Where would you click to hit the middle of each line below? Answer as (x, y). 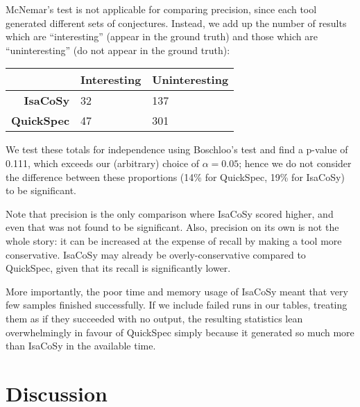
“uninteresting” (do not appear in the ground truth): (118, 50)
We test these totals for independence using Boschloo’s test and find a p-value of (177, 149)
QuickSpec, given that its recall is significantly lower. (118, 268)
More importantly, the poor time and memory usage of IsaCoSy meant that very (177, 291)
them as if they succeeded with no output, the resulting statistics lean (154, 318)
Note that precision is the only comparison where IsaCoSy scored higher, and (170, 213)
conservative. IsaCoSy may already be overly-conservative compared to (156, 254)
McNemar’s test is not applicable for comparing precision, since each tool (161, 9)
